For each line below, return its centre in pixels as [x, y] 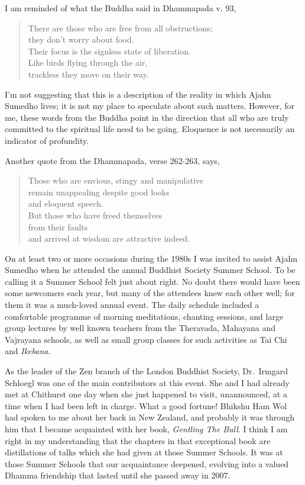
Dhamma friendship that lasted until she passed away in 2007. [118, 475]
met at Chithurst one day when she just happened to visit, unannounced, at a [146, 394]
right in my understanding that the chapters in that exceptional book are [138, 440]
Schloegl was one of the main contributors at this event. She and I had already [147, 382]
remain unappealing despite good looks [99, 192]
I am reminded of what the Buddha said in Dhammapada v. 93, [121, 8]
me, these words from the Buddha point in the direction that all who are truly [147, 117]
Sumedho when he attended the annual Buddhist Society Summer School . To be [150, 270]
